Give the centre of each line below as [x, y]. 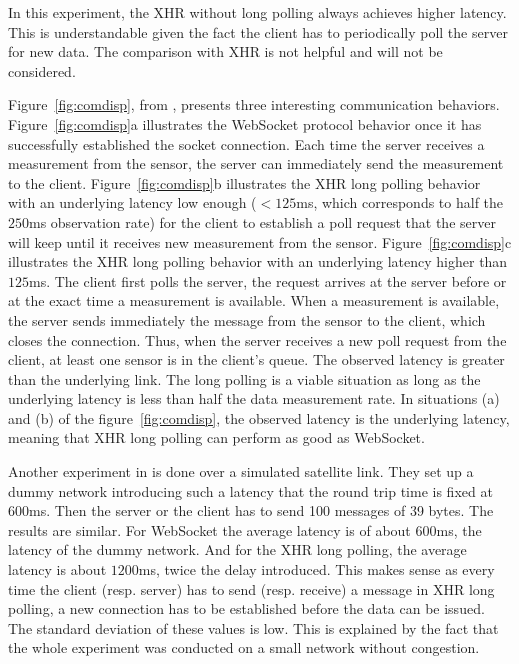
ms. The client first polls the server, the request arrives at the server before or [268, 280]
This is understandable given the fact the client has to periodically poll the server [258, 31]
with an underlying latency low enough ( [132, 202]
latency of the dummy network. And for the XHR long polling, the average [237, 549]
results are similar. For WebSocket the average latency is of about [209, 529]
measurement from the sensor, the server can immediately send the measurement [256, 163]
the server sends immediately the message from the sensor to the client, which [247, 319]
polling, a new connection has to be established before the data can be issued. [246, 608]
